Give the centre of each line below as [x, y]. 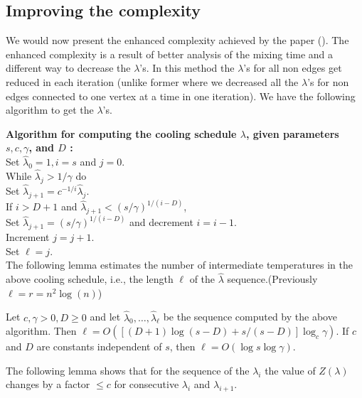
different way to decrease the [68, 68]
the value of [290, 370]
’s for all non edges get [293, 68]
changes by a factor [48, 384]
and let [105, 317]
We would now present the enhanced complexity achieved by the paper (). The [177, 40]
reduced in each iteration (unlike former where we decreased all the [152, 81]
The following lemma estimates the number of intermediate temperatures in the [180, 265]
